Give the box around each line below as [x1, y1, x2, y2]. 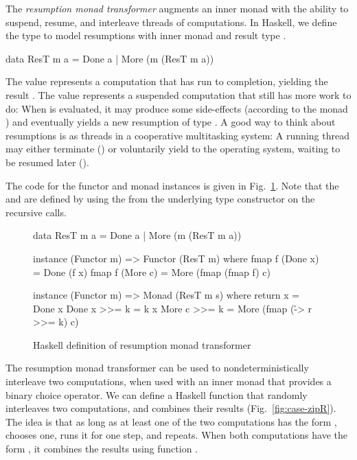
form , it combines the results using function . [5, 441, 198, 456]
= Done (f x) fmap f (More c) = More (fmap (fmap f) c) [33, 264, 270, 279]
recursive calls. [5, 205, 67, 219]
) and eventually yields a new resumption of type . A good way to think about [5, 115, 336, 129]
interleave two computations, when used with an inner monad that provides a [5, 374, 332, 389]
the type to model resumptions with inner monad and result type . [5, 28, 286, 43]
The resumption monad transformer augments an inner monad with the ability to [5, 1, 349, 15]
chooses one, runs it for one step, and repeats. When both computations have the [5, 428, 347, 442]
